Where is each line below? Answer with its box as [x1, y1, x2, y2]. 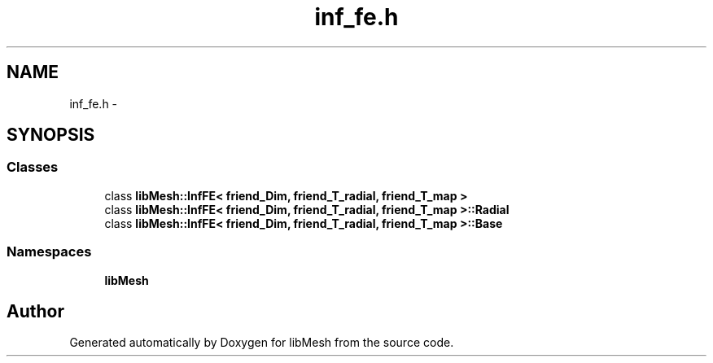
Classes [7, 159, 59, 176]
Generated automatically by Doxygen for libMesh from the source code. [69, 335, 454, 350]
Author [7, 300, 64, 321]
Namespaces [7, 243, 92, 260]
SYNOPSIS [7, 125, 95, 146]
